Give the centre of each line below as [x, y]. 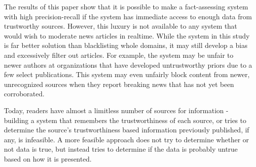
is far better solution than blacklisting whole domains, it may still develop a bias [126, 45]
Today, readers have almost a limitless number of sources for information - [116, 110]
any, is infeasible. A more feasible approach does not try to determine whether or [127, 139]
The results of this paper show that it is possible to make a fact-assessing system [126, 6]
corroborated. [24, 94]
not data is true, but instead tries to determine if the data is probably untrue [121, 149]
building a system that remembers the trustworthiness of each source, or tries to [125, 120]
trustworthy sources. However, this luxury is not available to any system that [121, 26]
